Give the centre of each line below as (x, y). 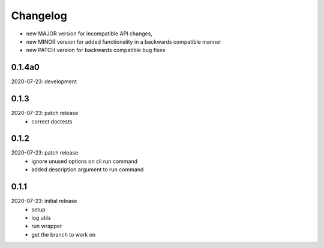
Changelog (39, 16)
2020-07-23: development (44, 81)
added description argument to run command (88, 170)
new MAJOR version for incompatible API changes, (89, 34)
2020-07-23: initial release (44, 201)
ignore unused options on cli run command (85, 161)
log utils (41, 217)
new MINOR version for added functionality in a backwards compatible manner (124, 41)
